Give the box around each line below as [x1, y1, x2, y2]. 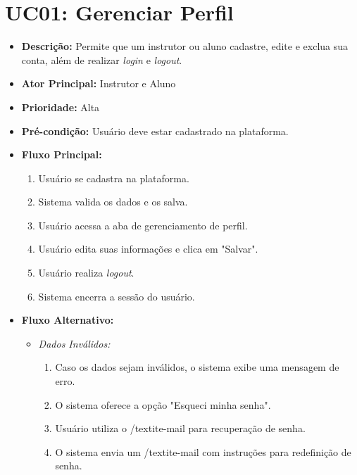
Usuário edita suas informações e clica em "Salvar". [38, 241, 258, 256]
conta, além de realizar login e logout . [21, 52, 182, 67]
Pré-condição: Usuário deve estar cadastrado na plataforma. [21, 123, 289, 138]
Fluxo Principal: [21, 147, 102, 162]
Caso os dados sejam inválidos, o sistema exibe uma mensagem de [55, 360, 339, 374]
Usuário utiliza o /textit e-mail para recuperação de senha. [55, 421, 306, 436]
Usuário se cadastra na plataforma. [38, 170, 189, 185]
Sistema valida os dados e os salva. [38, 194, 188, 209]
